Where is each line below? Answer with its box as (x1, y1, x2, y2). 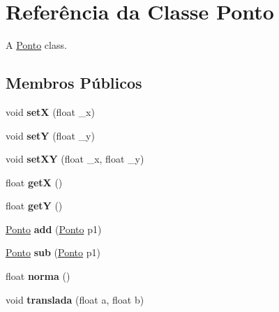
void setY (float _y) (6, 128, 95, 142)
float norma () (6, 269, 70, 283)
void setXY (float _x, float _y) (6, 151, 144, 166)
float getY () (6, 198, 63, 213)
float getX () (6, 174, 63, 189)
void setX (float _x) (6, 104, 95, 119)
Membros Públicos (6, 72, 142, 94)
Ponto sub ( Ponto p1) (6, 245, 100, 260)
